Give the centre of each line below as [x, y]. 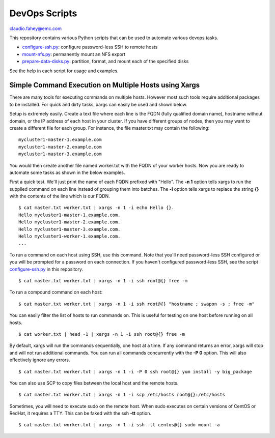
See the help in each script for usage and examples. [64, 71]
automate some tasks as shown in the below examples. [67, 172]
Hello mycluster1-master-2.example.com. [70, 222]
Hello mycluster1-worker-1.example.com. [70, 236]
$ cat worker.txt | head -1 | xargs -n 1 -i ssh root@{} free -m [102, 334]
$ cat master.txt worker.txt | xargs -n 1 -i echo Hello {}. [96, 208]
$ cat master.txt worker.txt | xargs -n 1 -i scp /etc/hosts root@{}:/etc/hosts [122, 395]
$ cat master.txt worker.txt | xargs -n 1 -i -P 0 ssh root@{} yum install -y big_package [135, 372]
